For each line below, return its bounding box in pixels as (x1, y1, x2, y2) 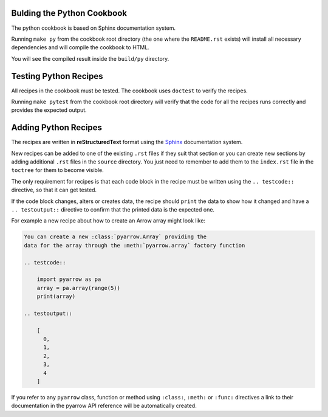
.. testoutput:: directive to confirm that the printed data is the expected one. (11, 206, 215, 213)
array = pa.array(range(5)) (36, 284, 121, 291)
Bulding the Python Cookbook (11, 8, 128, 18)
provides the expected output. (11, 106, 87, 114)
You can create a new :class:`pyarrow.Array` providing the (24, 233, 207, 240)
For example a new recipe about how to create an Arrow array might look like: (11, 217, 206, 224)
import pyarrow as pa (36, 276, 101, 283)
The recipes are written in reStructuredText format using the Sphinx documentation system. (11, 139, 243, 146)
